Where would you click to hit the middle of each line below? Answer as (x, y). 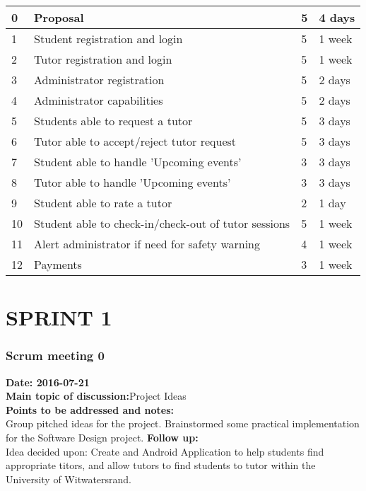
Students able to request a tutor (113, 121)
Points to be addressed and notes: (90, 409)
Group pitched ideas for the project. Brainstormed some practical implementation (183, 423)
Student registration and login (108, 39)
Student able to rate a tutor (103, 203)
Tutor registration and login (103, 59)
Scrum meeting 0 (55, 356)
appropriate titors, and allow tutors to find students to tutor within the (161, 465)
